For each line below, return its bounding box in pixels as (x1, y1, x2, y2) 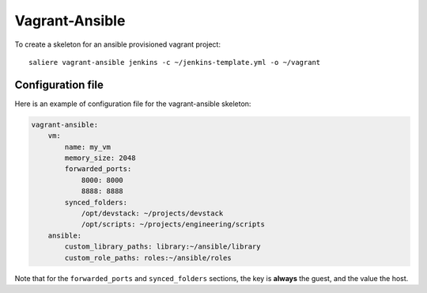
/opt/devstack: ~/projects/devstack (81, 208, 224, 218)
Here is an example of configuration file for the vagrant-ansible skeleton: (14, 99, 251, 108)
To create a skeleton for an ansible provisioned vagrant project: (14, 40, 221, 49)
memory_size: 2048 (64, 154, 136, 162)
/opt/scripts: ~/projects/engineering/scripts (81, 220, 265, 229)
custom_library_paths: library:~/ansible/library (64, 242, 261, 251)
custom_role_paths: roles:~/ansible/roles (64, 253, 232, 262)
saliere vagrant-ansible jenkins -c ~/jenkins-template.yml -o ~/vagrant (28, 58, 321, 67)
